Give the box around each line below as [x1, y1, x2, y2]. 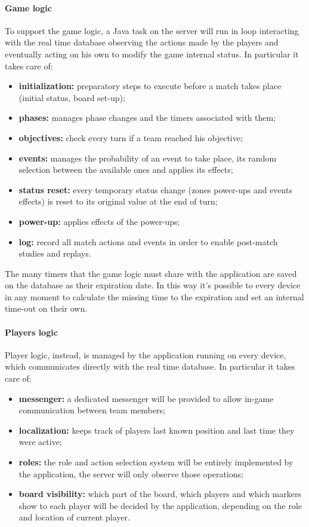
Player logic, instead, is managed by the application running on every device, [5, 348, 286, 361]
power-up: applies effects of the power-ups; [18, 215, 180, 227]
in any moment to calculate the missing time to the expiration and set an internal [5, 290, 304, 303]
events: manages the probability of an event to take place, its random [18, 151, 277, 164]
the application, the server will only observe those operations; [18, 467, 243, 480]
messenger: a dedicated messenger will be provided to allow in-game [18, 392, 274, 404]
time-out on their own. [5, 302, 88, 315]
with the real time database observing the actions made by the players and [5, 36, 279, 48]
